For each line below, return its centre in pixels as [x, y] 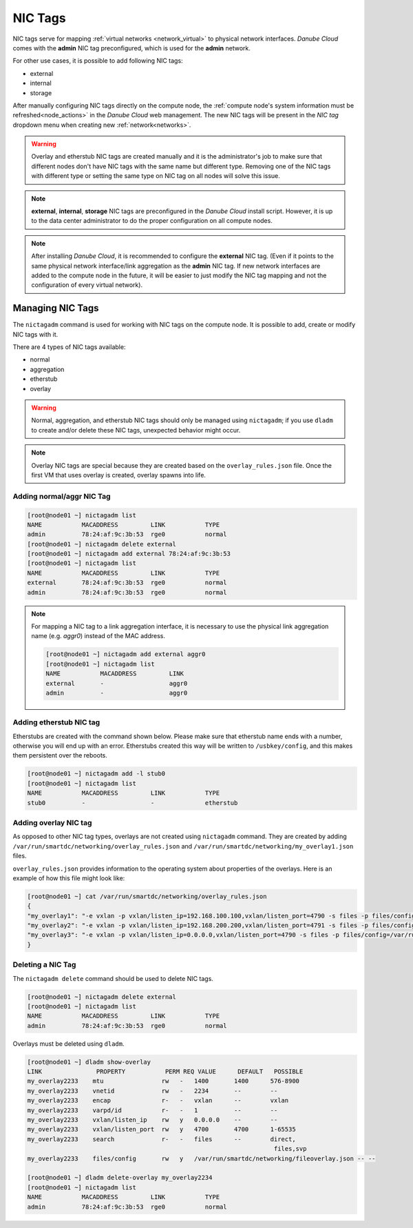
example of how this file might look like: [69, 878]
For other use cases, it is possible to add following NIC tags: [98, 61]
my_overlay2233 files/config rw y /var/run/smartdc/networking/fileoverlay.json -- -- [201, 1158]
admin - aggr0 [117, 693]
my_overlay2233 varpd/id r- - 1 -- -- [152, 1110]
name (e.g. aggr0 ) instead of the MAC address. [98, 636]
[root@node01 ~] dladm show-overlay [89, 1062]
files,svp [290, 1149]
